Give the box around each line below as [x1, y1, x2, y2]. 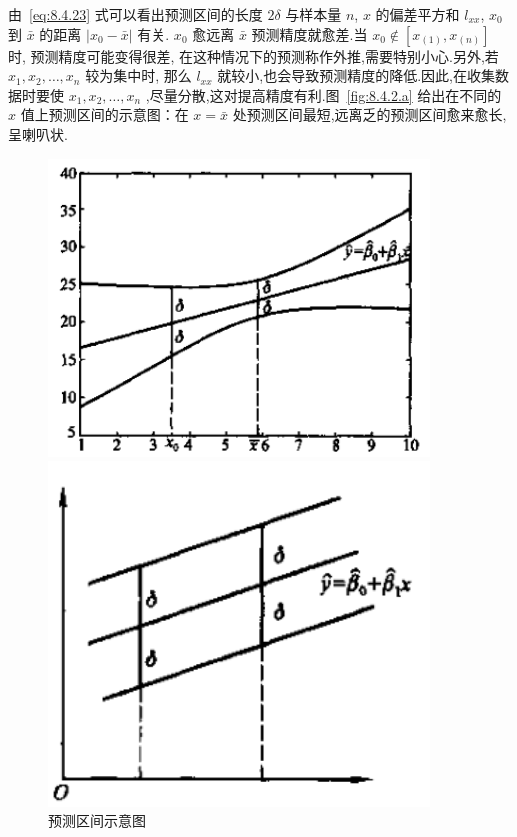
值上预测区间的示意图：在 [20, 104, 189, 125]
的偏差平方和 [375, 4, 460, 24]
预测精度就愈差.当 [251, 23, 368, 44]
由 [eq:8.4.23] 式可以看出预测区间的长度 [8, 4, 263, 24]
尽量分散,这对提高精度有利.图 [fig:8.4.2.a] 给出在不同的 [149, 84, 502, 105]
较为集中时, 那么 [85, 65, 192, 86]
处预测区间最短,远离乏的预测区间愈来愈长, [232, 104, 507, 125]
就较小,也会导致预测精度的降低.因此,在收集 [217, 65, 495, 86]
